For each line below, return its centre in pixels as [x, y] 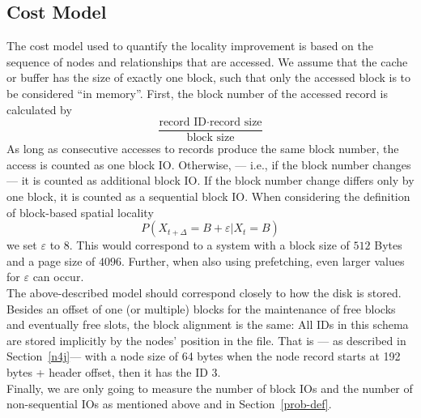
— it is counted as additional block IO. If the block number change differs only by [210, 180]
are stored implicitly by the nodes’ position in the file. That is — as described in [206, 340]
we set [22, 245]
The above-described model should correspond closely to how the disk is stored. [204, 292]
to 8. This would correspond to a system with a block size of [200, 245]
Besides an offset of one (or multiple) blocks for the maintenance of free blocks [201, 308]
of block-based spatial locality [80, 212]
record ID [183, 123]
